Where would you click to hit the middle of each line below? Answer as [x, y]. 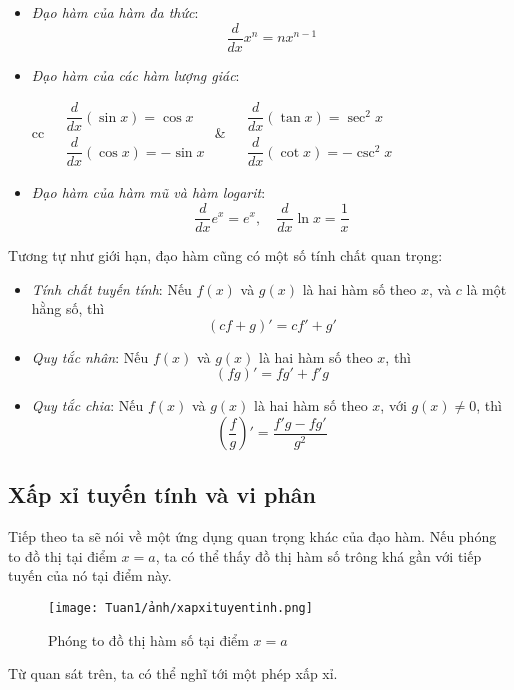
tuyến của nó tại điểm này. [90, 575]
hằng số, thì [68, 308]
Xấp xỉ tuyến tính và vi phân [162, 494]
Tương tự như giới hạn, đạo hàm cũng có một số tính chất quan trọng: [225, 255]
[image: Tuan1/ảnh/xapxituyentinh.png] [180, 608]
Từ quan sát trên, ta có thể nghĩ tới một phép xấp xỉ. [173, 673]
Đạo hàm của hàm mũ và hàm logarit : [148, 192]
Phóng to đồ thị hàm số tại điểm [148, 639]
